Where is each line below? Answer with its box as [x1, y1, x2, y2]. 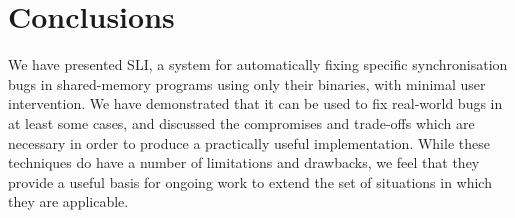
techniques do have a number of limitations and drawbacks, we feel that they [8, 152, 480, 173]
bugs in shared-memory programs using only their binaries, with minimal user [8, 73, 486, 94]
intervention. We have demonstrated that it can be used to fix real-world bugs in [8, 93, 503, 114]
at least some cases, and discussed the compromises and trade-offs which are [8, 112, 475, 133]
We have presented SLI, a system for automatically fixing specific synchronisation [8, 54, 508, 75]
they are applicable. [8, 191, 129, 212]
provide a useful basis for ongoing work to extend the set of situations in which [8, 171, 492, 192]
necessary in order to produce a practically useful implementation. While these [8, 132, 490, 153]
